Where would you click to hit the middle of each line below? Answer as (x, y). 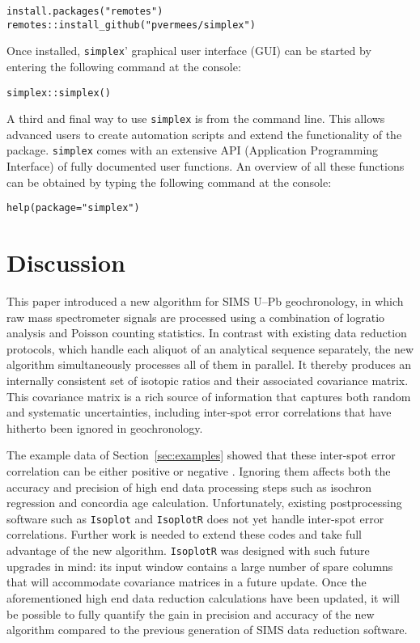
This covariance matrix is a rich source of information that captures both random (209, 396)
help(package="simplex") (73, 208)
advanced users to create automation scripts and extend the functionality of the (204, 134)
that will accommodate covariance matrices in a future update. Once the (187, 582)
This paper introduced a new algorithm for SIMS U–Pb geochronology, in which (205, 301)
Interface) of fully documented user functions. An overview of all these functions (206, 166)
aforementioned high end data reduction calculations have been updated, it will (203, 597)
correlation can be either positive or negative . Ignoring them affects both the (199, 471)
